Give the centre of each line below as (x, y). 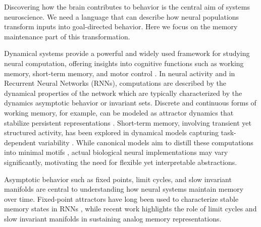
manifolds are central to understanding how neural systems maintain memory (124, 189)
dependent (20, 142)
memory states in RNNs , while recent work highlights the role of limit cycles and (130, 209)
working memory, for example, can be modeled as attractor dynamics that (119, 112)
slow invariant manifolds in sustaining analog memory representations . (113, 218)
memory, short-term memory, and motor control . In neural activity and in (120, 73)
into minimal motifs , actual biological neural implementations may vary (116, 152)
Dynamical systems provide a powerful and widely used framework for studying (127, 53)
